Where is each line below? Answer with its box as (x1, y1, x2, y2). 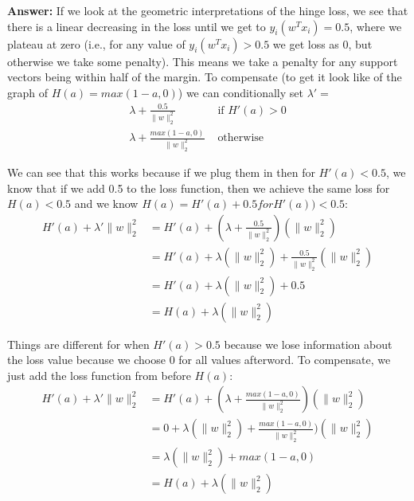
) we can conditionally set (178, 84, 303, 100)
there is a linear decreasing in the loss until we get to (7, 18, 266, 34)
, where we (350, 18, 402, 34)
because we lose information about (224, 335, 393, 352)
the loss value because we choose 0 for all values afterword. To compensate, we (7, 351, 391, 368)
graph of (7, 84, 49, 100)
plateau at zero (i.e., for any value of (7, 35, 186, 52)
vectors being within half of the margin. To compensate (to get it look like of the (7, 68, 402, 85)
